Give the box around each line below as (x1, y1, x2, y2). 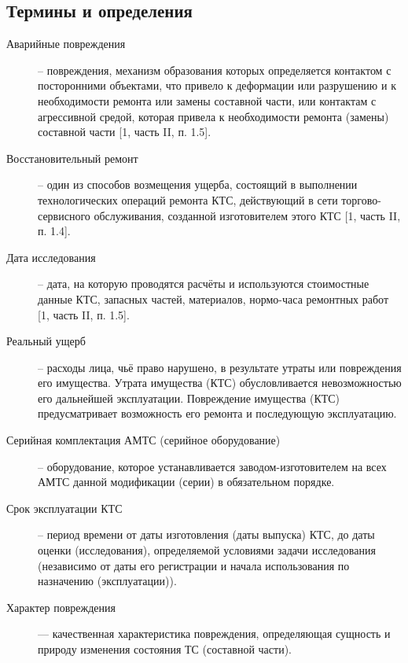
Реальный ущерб (6, 333, 86, 349)
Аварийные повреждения (6, 35, 126, 52)
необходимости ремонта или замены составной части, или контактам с (38, 92, 377, 109)
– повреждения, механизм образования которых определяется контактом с (38, 61, 391, 78)
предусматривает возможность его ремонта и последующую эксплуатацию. (38, 405, 397, 422)
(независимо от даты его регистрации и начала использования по (38, 557, 350, 573)
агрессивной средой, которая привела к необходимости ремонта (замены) (38, 108, 389, 124)
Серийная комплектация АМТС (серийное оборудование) (6, 432, 281, 448)
